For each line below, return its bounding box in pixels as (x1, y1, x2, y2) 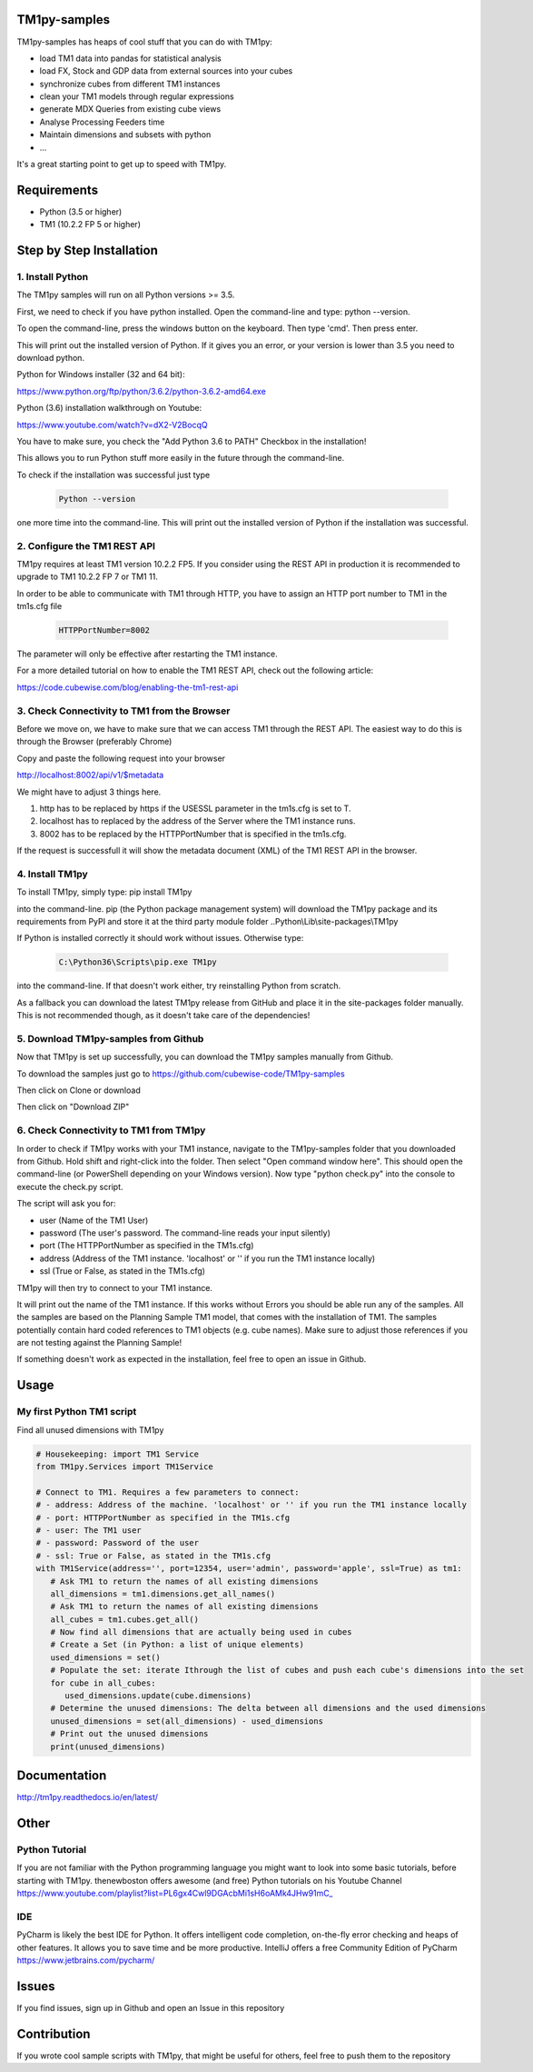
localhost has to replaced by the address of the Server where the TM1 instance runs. (39, 816, 356, 826)
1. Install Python (16, 271, 89, 284)
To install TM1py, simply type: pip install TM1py (16, 886, 192, 897)
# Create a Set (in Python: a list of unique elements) (50, 1639, 304, 1650)
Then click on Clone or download (16, 1085, 141, 1096)
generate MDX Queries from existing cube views (39, 104, 222, 115)
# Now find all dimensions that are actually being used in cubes (50, 1627, 352, 1637)
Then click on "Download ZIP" (16, 1101, 130, 1113)
